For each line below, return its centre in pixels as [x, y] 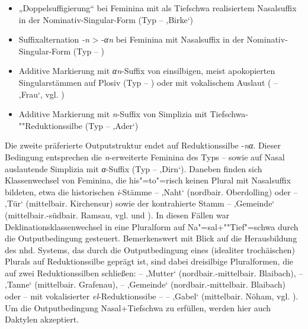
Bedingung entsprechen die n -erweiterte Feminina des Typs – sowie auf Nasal [145, 157]
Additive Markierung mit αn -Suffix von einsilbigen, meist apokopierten [147, 71]
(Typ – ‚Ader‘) [112, 125]
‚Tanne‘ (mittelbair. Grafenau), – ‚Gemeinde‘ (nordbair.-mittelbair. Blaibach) [145, 284]
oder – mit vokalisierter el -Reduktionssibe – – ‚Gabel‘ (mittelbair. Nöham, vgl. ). [152, 296]
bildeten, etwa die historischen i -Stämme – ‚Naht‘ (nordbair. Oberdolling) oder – [151, 191]
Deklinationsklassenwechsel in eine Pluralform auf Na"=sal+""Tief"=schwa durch [152, 226]
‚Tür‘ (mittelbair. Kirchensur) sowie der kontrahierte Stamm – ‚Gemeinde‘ [140, 203]
